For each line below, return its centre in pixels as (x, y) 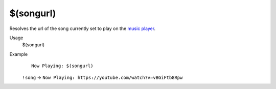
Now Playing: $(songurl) (62, 66)
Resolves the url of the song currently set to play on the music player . (83, 28)
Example (19, 54)
